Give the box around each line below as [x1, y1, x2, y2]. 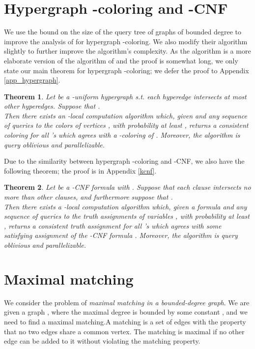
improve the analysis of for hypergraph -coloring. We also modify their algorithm [4, 36, 248, 46]
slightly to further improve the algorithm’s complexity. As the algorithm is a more [4, 46, 251, 56]
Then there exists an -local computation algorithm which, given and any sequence [4, 110, 247, 120]
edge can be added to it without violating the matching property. [4, 336, 200, 346]
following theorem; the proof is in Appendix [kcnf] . [4, 165, 157, 175]
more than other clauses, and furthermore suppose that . [4, 192, 173, 202]
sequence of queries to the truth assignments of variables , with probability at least [4, 211, 250, 221]
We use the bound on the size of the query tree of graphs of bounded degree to [4, 27, 241, 37]
